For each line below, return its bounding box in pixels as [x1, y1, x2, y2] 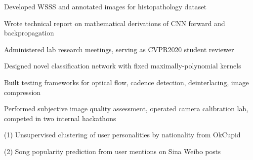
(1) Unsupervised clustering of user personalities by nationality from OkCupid [4, 129, 241, 140]
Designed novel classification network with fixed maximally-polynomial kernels [4, 61, 241, 71]
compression [4, 87, 41, 97]
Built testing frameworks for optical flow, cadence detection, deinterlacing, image [4, 77, 249, 87]
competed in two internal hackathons [4, 113, 116, 123]
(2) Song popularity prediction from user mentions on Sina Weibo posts [4, 146, 221, 156]
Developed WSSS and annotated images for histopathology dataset [4, 1, 207, 11]
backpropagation [4, 28, 54, 38]
